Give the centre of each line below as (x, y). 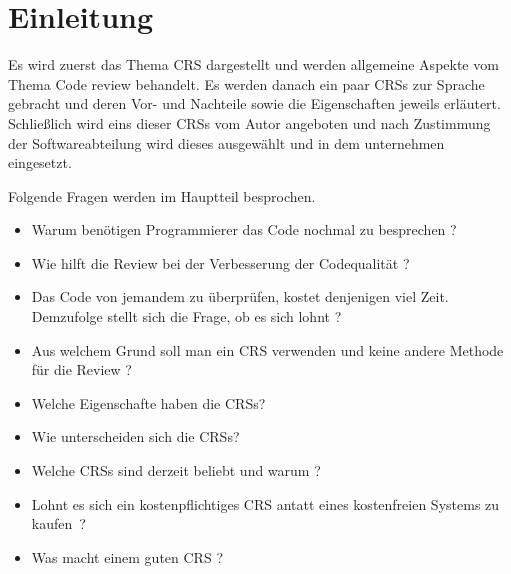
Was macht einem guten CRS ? (127, 556)
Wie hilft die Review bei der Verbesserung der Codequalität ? (220, 262)
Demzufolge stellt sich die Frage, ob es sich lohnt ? (186, 316)
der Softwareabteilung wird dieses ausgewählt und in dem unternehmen (226, 142)
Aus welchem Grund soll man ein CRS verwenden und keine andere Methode (267, 349)
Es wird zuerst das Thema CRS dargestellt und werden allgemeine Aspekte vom (253, 64)
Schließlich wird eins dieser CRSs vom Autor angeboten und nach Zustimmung (249, 122)
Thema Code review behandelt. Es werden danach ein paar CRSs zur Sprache (246, 83)
